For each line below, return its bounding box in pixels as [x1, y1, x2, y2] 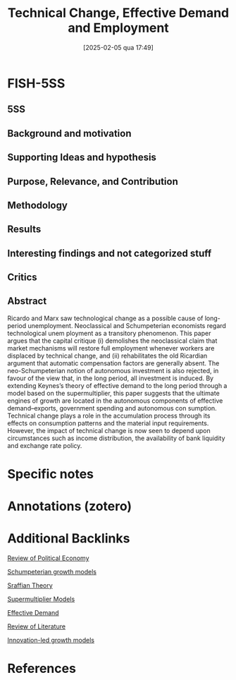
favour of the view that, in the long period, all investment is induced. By [7, 374, 213, 382]
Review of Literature [7, 622, 66, 631]
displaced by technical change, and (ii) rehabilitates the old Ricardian [7, 351, 208, 360]
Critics [7, 272, 37, 284]
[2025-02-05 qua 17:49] [83, 43, 154, 51]
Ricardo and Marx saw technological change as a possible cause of [7, 314, 204, 322]
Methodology [7, 199, 68, 211]
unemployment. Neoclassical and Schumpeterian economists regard [27, 321, 227, 329]
